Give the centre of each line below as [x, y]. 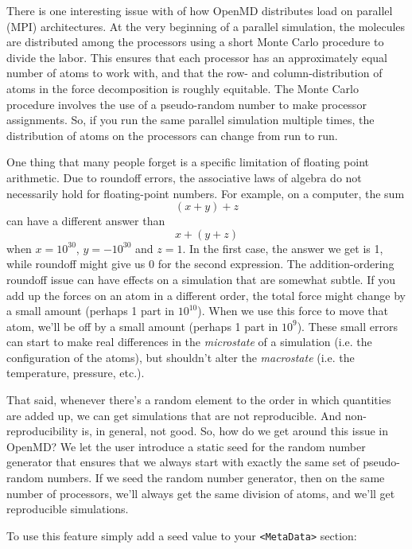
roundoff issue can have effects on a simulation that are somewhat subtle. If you [201, 279]
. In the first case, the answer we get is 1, [283, 248]
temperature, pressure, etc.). [76, 373]
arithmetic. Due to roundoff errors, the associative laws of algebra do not [184, 177]
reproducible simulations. [68, 509]
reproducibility [42, 431]
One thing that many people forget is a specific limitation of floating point [188, 162]
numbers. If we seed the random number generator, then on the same [216, 478]
